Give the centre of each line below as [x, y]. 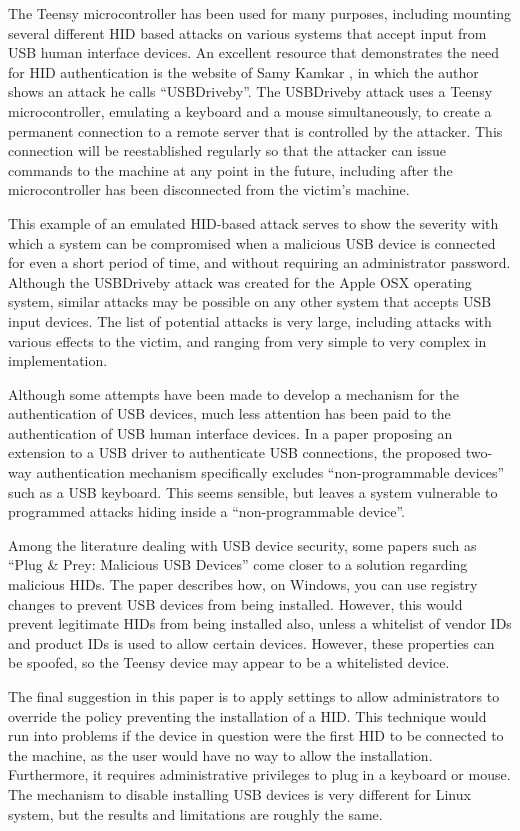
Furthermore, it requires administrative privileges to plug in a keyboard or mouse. [259, 774]
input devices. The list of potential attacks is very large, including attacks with [250, 320]
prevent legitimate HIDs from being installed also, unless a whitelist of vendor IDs [260, 623]
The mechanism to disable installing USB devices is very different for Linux [239, 793]
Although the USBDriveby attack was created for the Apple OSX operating [240, 281]
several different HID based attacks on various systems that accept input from [247, 32]
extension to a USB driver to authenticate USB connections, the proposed [235, 452]
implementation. [58, 360]
